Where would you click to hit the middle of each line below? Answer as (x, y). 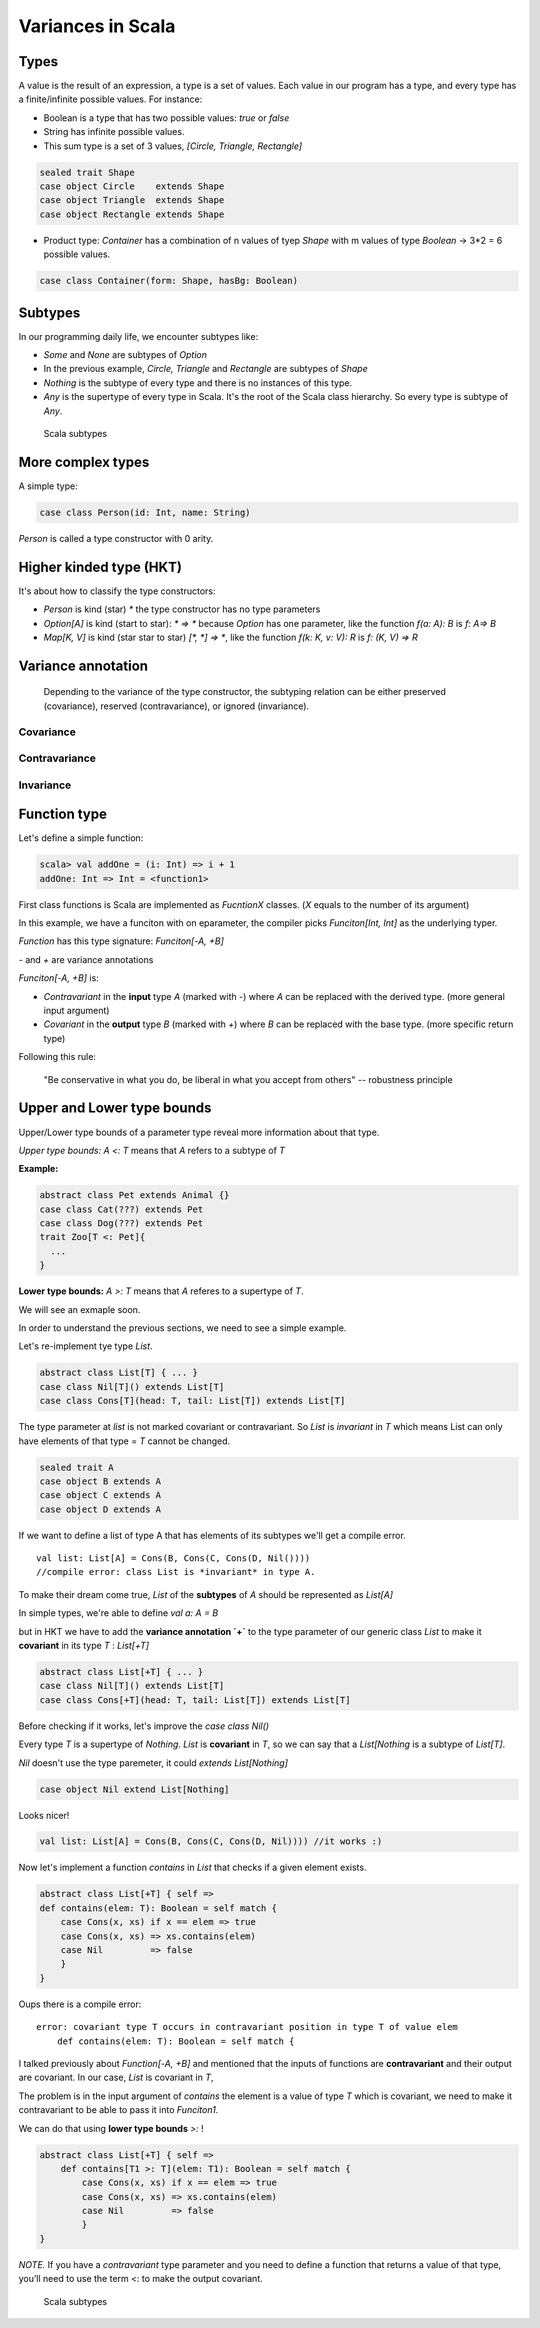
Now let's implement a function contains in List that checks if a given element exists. (192, 1867)
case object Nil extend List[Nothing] (134, 1789)
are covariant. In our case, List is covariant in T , (116, 2077)
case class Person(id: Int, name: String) (145, 512)
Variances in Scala (97, 26)
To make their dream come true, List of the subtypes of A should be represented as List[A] (206, 1594)
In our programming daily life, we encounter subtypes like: (138, 336)
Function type (62, 814)
